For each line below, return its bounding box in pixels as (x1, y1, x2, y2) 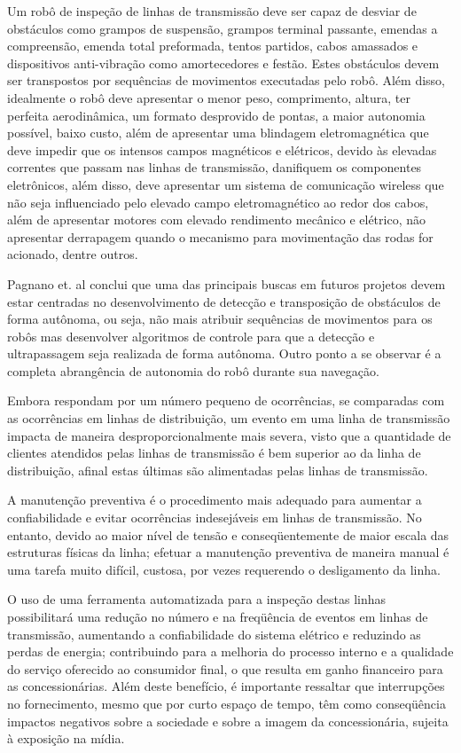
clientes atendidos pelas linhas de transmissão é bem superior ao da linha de (7, 443, 421, 462)
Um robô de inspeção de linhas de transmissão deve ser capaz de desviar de (7, 2, 417, 20)
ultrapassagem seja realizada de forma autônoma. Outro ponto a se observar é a (7, 344, 441, 363)
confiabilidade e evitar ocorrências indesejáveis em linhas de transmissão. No (7, 508, 422, 527)
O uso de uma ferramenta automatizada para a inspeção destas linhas (7, 590, 387, 608)
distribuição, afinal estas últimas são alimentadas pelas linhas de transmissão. (7, 460, 428, 479)
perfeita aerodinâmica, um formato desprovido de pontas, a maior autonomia (7, 106, 426, 124)
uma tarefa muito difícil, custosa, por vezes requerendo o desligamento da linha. (7, 560, 441, 578)
